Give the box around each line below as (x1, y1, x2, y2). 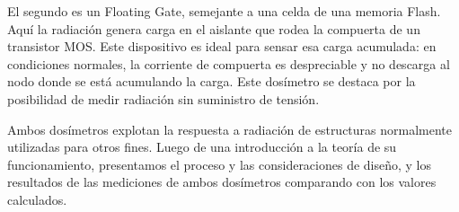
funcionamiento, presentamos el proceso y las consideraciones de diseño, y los (7, 155, 432, 173)
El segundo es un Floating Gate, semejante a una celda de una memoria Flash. (7, 2, 441, 20)
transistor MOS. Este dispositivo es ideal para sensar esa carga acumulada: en (7, 37, 437, 56)
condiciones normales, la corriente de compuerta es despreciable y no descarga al (7, 54, 450, 73)
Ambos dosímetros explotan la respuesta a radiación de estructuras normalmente (7, 119, 453, 138)
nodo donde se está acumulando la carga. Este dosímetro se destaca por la (7, 72, 416, 91)
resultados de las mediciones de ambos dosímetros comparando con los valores (7, 172, 437, 191)
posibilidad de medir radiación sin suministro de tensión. (7, 89, 320, 108)
